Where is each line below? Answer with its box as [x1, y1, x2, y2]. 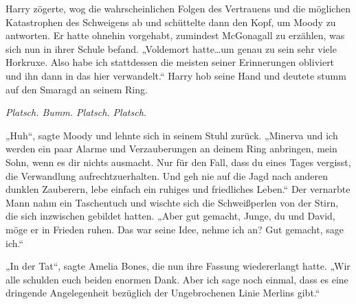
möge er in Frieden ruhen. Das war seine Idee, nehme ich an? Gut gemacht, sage [5, 222, 344, 236]
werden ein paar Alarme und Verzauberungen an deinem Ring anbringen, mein [5, 141, 337, 156]
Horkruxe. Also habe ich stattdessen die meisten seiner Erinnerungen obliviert [5, 55, 335, 69]
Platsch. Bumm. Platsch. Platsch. [5, 105, 147, 119]
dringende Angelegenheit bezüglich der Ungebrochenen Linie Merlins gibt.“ [5, 285, 320, 300]
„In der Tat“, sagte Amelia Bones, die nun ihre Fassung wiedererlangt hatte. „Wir [5, 259, 351, 273]
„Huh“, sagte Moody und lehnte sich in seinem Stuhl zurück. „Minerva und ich [5, 128, 338, 142]
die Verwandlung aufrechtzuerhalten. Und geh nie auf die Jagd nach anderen [5, 168, 329, 183]
